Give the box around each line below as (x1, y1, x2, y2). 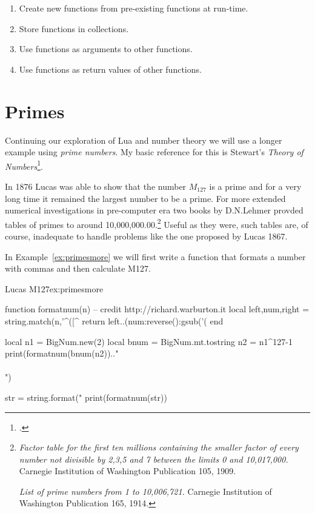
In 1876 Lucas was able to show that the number (5, 179, 187, 192)
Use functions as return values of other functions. (19, 62, 202, 75)
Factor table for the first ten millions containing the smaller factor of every (19, 441, 299, 454)
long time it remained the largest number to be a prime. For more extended (5, 192, 286, 204)
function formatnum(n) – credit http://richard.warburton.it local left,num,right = (5, 303, 310, 315)
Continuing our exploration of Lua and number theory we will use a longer (5, 133, 282, 146)
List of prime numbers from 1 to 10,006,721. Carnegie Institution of (19, 485, 272, 497)
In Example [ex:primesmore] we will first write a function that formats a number (5, 250, 306, 263)
